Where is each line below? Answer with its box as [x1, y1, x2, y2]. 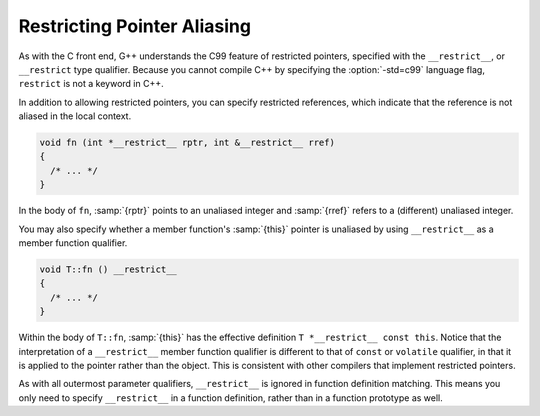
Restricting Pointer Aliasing [18, 15, 252, 37]
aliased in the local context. [18, 110, 132, 122]
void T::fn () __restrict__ [39, 264, 177, 275]
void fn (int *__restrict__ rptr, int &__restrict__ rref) [39, 137, 335, 149]
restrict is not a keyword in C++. [18, 78, 164, 90]
